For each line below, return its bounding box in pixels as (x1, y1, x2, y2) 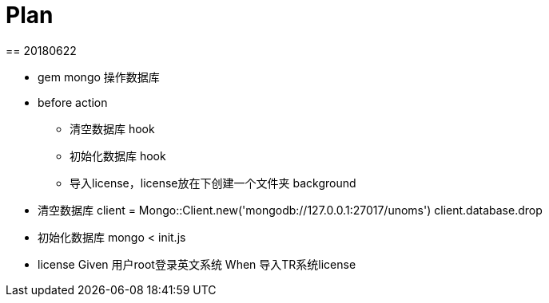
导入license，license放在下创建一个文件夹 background (70, 175, 356, 190)
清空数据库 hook (70, 121, 155, 136)
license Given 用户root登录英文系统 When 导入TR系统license (38, 257, 356, 271)
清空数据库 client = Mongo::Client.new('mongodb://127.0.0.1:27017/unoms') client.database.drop (38, 203, 543, 217)
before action (38, 95, 108, 109)
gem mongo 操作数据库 (38, 69, 160, 84)
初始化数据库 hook (70, 148, 166, 163)
